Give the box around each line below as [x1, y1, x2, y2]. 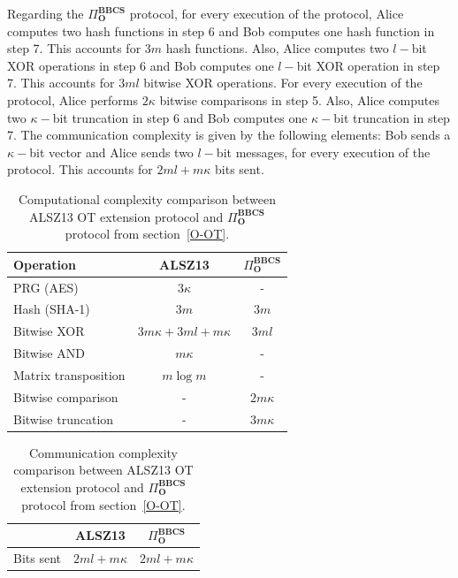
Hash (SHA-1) [13, 300, 90, 318]
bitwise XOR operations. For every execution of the [143, 73, 423, 92]
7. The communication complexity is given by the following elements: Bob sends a [7, 125, 451, 144]
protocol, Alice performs [7, 90, 138, 109]
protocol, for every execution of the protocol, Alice [129, 4, 404, 22]
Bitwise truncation [13, 409, 114, 428]
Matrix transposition [13, 365, 126, 384]
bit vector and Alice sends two [29, 142, 194, 161]
